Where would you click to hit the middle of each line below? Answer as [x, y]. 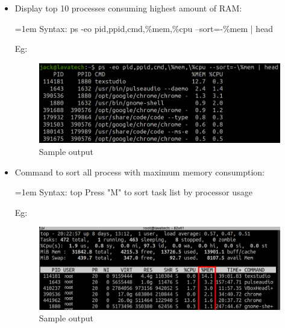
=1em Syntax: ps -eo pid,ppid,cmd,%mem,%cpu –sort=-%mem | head [144, 28]
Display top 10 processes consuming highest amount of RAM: [128, 8]
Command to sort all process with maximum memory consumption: [139, 172]
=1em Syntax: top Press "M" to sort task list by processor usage [133, 192]
